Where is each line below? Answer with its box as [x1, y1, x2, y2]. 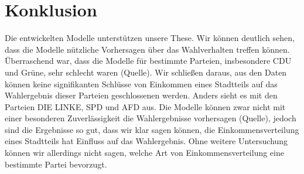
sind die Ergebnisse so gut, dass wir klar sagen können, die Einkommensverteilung [5, 123, 299, 135]
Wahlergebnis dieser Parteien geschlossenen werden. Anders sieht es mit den [5, 89, 278, 101]
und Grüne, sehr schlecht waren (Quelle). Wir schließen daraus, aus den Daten [5, 66, 287, 78]
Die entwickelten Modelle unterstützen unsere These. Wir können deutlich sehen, [5, 32, 295, 44]
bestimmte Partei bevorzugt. [5, 158, 107, 170]
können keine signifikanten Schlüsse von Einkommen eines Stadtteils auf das [5, 77, 278, 90]
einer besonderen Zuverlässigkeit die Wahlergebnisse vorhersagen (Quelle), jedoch [5, 112, 296, 124]
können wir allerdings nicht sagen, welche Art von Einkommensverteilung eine [5, 146, 284, 159]
